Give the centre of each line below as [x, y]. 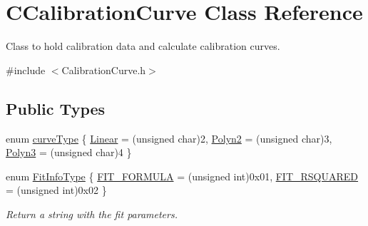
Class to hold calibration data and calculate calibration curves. [143, 46]
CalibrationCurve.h [104, 70]
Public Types [56, 108]
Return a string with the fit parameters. [92, 214]
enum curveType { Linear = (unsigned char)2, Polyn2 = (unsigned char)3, [169, 138]
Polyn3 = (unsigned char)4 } [69, 152]
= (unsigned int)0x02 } [56, 190]
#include [26, 70]
